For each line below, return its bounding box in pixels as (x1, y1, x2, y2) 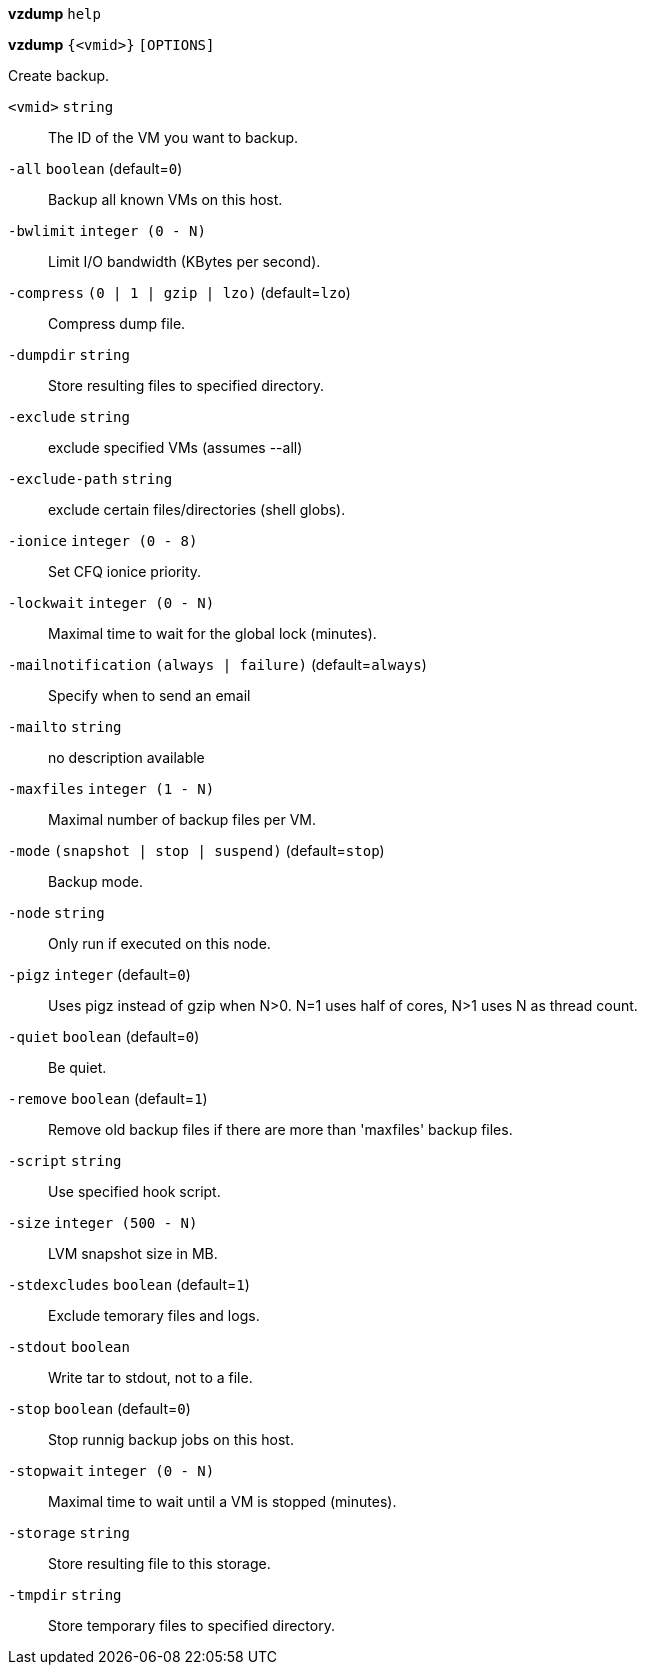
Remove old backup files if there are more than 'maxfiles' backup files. (48, 1121, 513, 1138)
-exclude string (8, 409, 130, 425)
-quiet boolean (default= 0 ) (8, 1028, 200, 1045)
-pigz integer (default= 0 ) (8, 966, 191, 983)
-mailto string (8, 719, 122, 735)
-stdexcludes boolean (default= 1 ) (8, 1276, 250, 1293)
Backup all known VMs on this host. (48, 191, 283, 208)
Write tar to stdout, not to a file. (48, 1369, 253, 1386)
